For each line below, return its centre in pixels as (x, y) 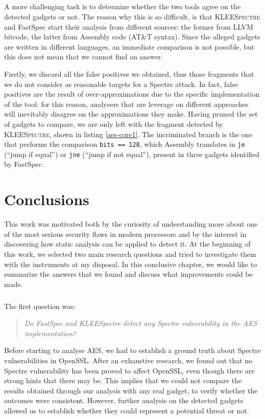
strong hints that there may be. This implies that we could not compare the (123, 380)
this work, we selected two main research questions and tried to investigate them (130, 253)
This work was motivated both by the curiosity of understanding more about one (131, 224)
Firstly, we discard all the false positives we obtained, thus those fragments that (129, 73)
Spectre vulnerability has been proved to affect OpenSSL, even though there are (129, 370)
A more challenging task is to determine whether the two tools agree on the (123, 6)
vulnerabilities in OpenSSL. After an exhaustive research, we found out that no (128, 360)
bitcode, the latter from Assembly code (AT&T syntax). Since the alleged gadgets (132, 37)
